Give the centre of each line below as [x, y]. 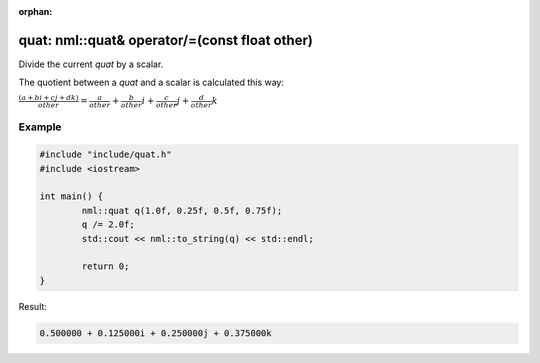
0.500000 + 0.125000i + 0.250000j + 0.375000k [155, 333]
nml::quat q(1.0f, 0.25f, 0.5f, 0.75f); [182, 210]
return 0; [105, 266]
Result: [32, 306]
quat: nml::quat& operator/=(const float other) [166, 40]
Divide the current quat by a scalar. [91, 64]
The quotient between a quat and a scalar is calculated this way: [151, 82]
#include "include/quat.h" [105, 154]
